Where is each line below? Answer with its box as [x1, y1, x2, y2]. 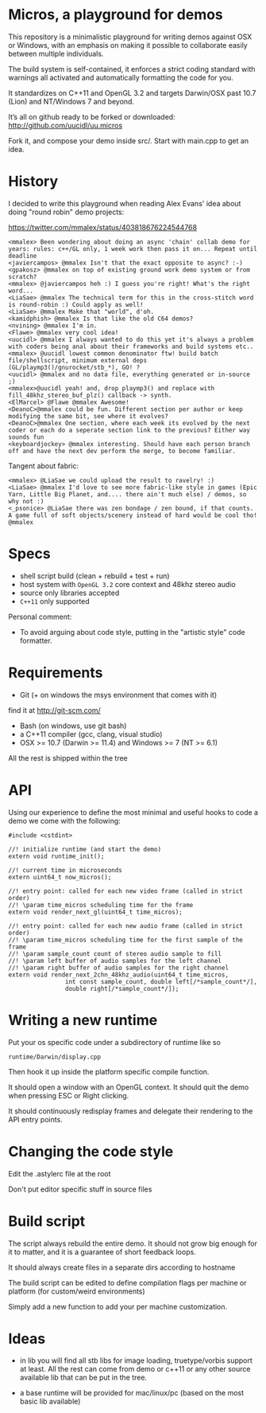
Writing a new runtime [8, 1011, 158, 1029]
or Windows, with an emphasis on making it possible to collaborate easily [8, 40, 248, 49]
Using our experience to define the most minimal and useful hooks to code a [8, 807, 259, 817]
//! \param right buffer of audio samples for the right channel [8, 964, 229, 972]
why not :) [8, 497, 44, 505]
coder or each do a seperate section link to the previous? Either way [8, 426, 250, 434]
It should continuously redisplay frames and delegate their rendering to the [8, 1106, 253, 1116]
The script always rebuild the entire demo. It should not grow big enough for [8, 1239, 258, 1248]
